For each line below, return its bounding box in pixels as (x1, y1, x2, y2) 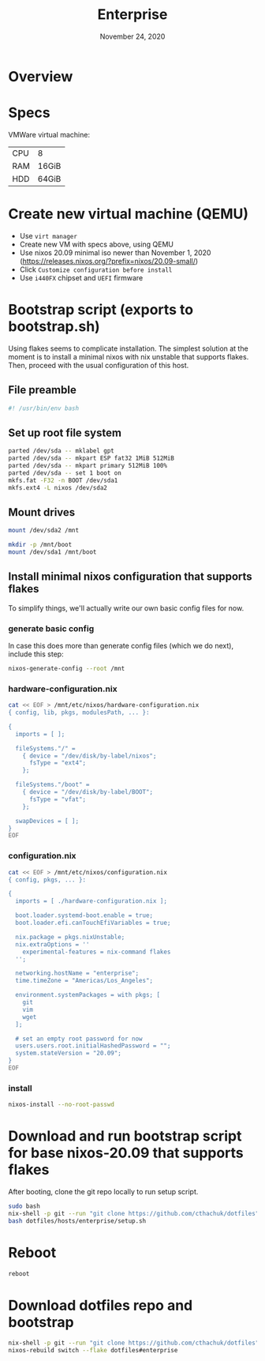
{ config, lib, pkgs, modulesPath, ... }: (8, 709, 150, 716)
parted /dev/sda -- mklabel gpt (8, 447, 114, 455)
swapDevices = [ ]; (15, 817, 80, 825)
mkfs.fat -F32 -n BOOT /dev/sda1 (8, 476, 118, 484)
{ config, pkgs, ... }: (8, 875, 87, 884)
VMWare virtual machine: (8, 130, 91, 139)
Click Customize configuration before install (19, 265, 173, 274)
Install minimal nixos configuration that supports (8, 570, 252, 584)
